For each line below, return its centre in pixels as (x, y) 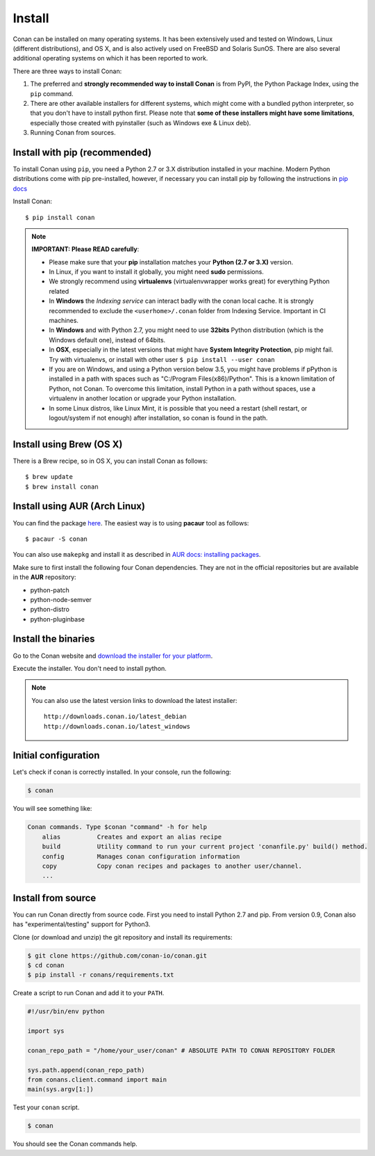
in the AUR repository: (44, 577)
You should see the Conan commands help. (75, 1144)
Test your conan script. (46, 1107)
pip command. (52, 93)
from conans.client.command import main (97, 1080)
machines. (64, 321)
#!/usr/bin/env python (66, 1012)
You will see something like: (52, 809)
